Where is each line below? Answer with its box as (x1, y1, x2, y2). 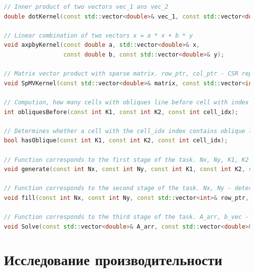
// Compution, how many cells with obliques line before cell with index (4, 98, 249, 106)
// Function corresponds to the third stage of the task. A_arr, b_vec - (4, 214, 249, 221)
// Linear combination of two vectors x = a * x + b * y (4, 32, 193, 39)
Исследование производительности (4, 250, 223, 270)
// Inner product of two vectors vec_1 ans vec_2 (4, 3, 169, 10)
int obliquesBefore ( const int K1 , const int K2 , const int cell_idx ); (4, 108, 238, 116)
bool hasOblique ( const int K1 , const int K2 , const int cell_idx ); (4, 137, 228, 144)
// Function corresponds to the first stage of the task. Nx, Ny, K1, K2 (4, 156, 249, 163)
